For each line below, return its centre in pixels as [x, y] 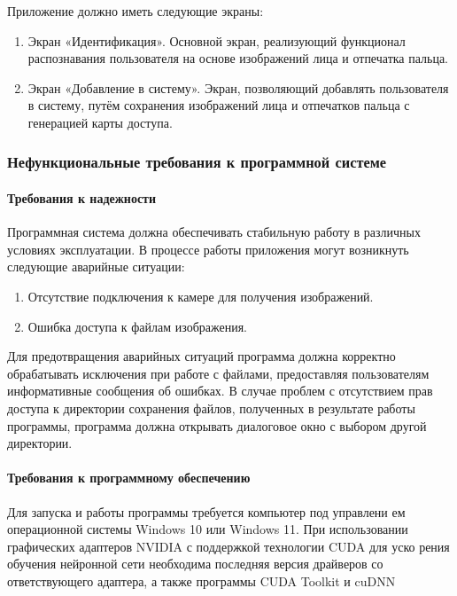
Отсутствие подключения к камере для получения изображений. [201, 296]
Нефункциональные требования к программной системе [197, 162]
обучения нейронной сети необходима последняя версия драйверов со [195, 564]
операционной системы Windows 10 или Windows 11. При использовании [208, 529]
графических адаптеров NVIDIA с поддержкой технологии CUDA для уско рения [228, 546]
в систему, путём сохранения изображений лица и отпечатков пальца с [219, 105]
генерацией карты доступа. [100, 122]
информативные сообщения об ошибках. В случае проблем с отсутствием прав [220, 391]
